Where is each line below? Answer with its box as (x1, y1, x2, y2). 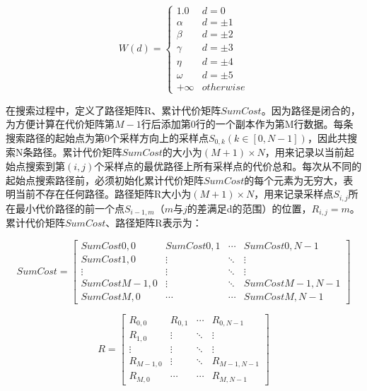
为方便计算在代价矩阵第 (6, 116, 115, 131)
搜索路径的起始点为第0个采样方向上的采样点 (6, 130, 209, 145)
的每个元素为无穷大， (244, 172, 344, 187)
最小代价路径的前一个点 (15, 200, 124, 215)
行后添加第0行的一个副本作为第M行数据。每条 (141, 116, 354, 131)
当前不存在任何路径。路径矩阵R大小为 (15, 186, 192, 201)
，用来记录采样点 (254, 186, 334, 201)
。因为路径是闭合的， (261, 102, 361, 117)
